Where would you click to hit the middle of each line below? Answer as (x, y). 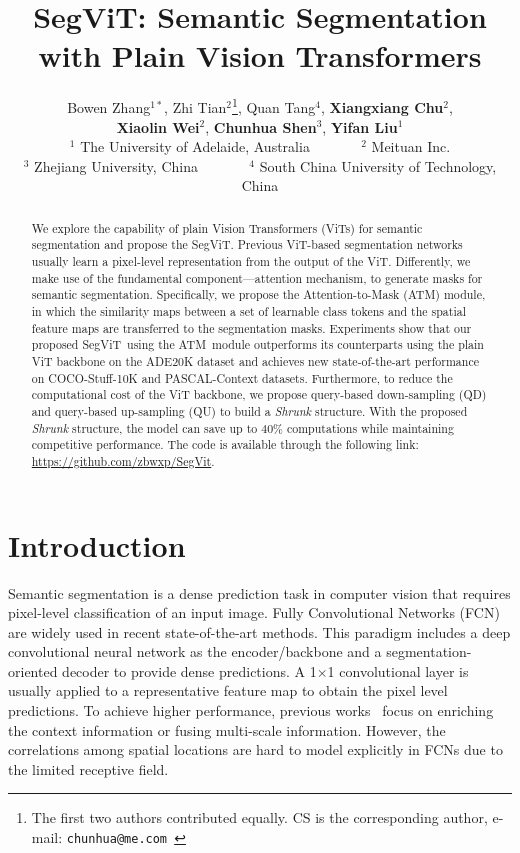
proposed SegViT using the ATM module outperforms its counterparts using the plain (257, 344)
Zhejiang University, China (116, 165)
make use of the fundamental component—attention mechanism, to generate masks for (257, 277)
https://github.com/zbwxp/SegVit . (123, 460)
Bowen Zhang (109, 106)
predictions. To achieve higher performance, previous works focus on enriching (251, 710)
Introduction (97, 544)
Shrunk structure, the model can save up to (144, 427)
